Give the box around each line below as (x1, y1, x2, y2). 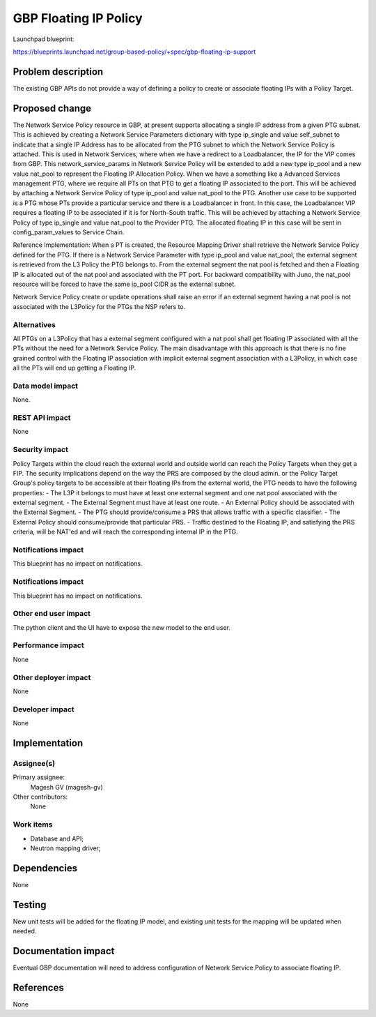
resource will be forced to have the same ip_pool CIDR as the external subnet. (13, 280, 236, 288)
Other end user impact (13, 609, 91, 619)
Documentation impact (13, 945, 115, 957)
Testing (13, 898, 47, 910)
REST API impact (13, 413, 71, 422)
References (13, 981, 64, 993)
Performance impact (13, 640, 84, 650)
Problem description (13, 66, 104, 77)
